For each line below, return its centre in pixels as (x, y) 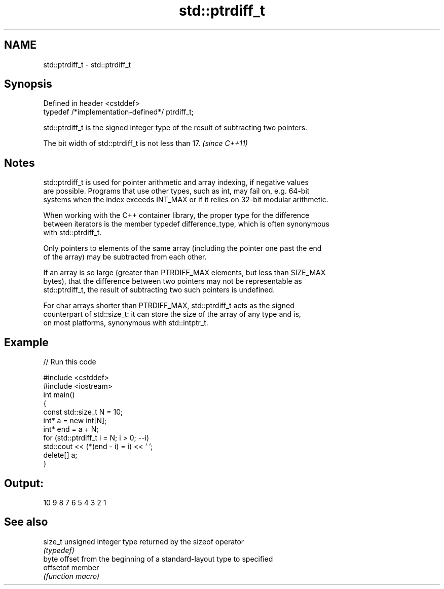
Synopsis (28, 84)
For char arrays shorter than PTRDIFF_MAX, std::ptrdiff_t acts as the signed (169, 306)
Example (26, 342)
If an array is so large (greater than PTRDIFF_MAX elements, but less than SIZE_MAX (184, 273)
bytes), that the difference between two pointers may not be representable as (173, 281)
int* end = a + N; (71, 429)
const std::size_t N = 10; (83, 412)
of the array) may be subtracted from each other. (125, 257)
